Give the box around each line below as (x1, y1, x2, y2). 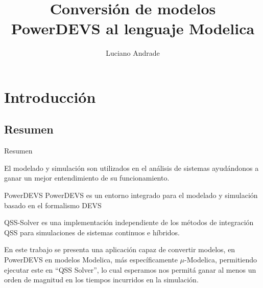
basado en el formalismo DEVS (4, 200, 102, 210)
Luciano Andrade (106, 48, 160, 58)
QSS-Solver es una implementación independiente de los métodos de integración (4, 217, 254, 228)
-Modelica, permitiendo (184, 254, 257, 265)
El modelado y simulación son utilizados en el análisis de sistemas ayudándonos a (4, 162, 259, 173)
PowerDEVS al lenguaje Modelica (11, 18, 255, 39)
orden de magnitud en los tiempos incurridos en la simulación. (4, 274, 199, 285)
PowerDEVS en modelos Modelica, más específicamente (4, 254, 178, 265)
